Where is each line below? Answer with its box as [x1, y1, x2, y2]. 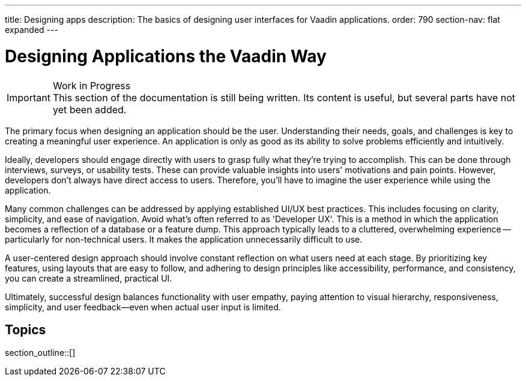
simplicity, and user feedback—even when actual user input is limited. [5, 301, 281, 312]
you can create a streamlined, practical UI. [5, 273, 172, 283]
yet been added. [52, 103, 127, 116]
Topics [5, 322, 46, 337]
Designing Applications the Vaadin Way [5, 46, 327, 66]
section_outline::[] [5, 347, 76, 358]
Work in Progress [52, 79, 131, 92]
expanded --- [5, 25, 58, 35]
